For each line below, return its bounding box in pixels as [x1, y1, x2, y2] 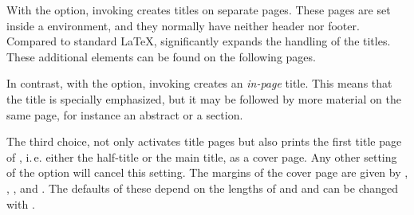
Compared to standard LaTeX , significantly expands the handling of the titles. [6, 33, 391, 49]
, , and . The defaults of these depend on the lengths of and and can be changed [6, 179, 399, 196]
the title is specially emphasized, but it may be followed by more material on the [6, 90, 401, 107]
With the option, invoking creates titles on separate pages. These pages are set [6, 2, 391, 18]
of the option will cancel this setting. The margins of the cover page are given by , [6, 164, 408, 181]
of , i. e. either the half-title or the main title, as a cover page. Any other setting [6, 148, 397, 165]
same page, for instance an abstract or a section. [6, 106, 243, 123]
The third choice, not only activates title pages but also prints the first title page [6, 133, 402, 150]
